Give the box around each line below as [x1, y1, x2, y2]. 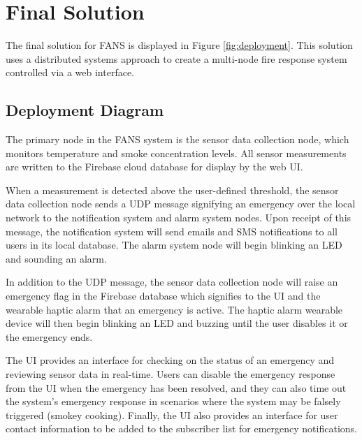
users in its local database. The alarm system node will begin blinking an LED [6, 237, 342, 252]
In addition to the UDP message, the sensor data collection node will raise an [6, 274, 338, 289]
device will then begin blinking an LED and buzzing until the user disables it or [6, 316, 348, 330]
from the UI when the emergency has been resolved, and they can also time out [6, 380, 347, 395]
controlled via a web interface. [6, 65, 135, 80]
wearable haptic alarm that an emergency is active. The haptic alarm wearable [6, 302, 343, 316]
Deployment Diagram [6, 99, 164, 121]
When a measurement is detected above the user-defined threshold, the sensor [6, 182, 339, 197]
